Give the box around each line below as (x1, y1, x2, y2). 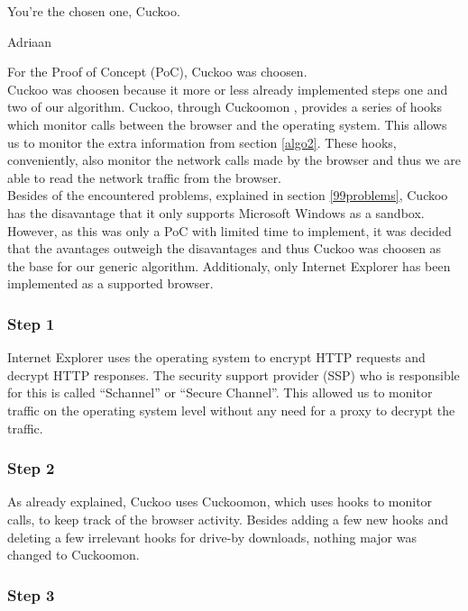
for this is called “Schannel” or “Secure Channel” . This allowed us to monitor (7, 383, 433, 402)
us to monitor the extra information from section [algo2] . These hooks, (7, 132, 397, 151)
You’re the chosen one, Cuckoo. (7, 2, 180, 20)
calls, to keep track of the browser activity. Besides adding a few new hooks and (7, 509, 449, 528)
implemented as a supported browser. (7, 274, 214, 293)
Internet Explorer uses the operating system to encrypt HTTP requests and (7, 348, 426, 367)
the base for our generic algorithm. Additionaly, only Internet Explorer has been (7, 256, 451, 275)
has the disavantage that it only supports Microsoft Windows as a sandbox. (7, 203, 425, 222)
